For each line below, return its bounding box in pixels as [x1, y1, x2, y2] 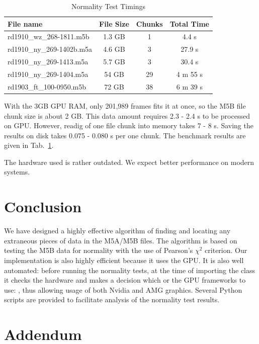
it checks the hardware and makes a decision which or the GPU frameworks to [4, 275, 246, 285]
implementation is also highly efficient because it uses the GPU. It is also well [4, 254, 244, 265]
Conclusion [4, 196, 82, 217]
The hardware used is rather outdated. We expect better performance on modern [4, 156, 254, 167]
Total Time [169, 18, 209, 29]
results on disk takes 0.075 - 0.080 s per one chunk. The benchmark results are [4, 130, 246, 140]
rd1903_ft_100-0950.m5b [8, 81, 87, 92]
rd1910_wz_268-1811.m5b [8, 31, 90, 42]
